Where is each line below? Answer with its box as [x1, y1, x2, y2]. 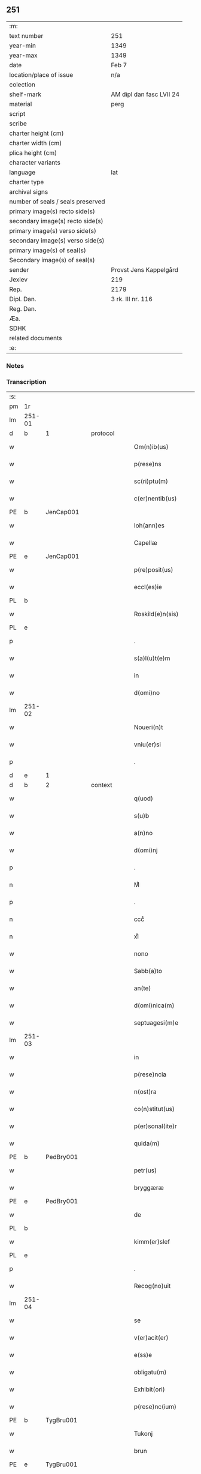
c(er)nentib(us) [133, 494, 178, 503]
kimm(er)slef [133, 1238, 170, 1246]
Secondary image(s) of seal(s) [9, 256, 95, 264]
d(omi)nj [133, 846, 158, 854]
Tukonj [133, 1430, 153, 1438]
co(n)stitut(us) [133, 1105, 175, 1113]
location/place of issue [9, 70, 74, 79]
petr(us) [133, 1166, 157, 1175]
